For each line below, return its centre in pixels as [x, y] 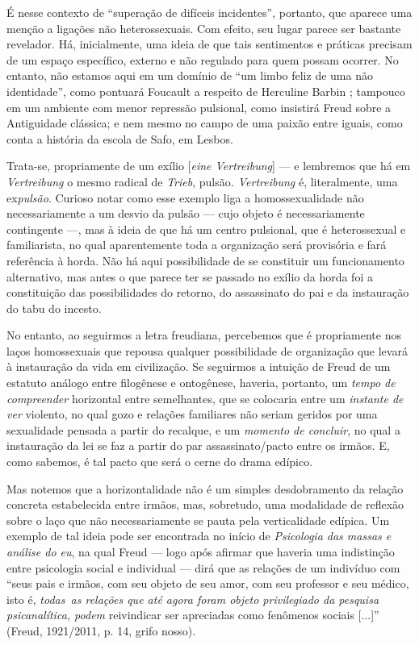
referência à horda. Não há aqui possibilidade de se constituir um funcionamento [205, 260]
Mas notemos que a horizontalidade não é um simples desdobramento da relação [205, 488]
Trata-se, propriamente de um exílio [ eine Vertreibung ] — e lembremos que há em [209, 166]
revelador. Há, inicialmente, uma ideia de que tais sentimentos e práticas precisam [209, 44]
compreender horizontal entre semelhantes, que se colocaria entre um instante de [205, 398]
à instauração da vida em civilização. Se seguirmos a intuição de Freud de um [199, 366]
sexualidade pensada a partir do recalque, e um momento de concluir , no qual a [203, 429]
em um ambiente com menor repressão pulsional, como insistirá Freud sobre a [199, 107]
